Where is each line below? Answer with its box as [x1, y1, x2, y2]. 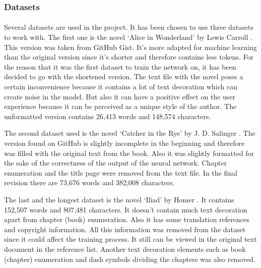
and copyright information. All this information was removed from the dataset [4, 224, 246, 234]
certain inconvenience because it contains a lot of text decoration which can [4, 81, 237, 91]
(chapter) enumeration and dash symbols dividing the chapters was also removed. [4, 253, 255, 264]
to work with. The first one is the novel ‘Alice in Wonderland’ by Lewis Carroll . [4, 32, 252, 42]
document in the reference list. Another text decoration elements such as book [4, 243, 246, 254]
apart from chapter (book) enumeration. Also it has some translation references [4, 214, 249, 225]
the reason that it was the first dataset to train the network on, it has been [4, 61, 236, 72]
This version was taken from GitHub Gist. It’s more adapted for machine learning [4, 41, 257, 52]
